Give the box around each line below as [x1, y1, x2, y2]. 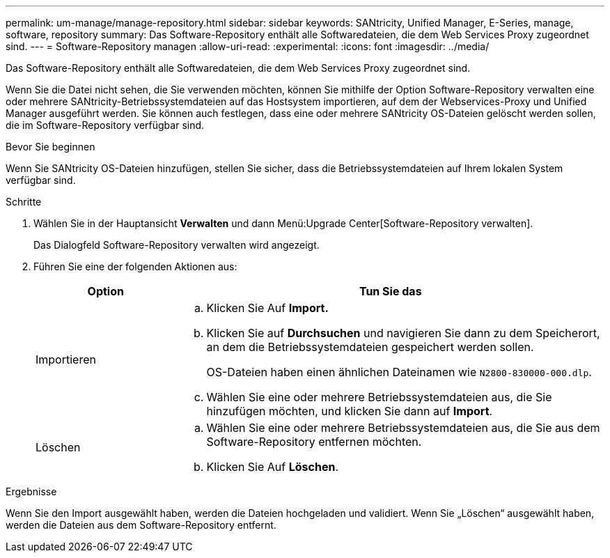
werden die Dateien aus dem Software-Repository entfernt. [6, 519, 276, 531]
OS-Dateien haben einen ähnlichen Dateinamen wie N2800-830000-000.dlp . [206, 365, 592, 379]
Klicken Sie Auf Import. [206, 301, 329, 315]
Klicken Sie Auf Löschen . [206, 460, 339, 474]
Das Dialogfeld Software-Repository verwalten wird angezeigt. [33, 239, 320, 251]
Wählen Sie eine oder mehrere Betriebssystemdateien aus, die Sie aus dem [206, 421, 600, 435]
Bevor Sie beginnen [6, 141, 95, 153]
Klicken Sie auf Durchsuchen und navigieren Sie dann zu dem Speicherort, [206, 326, 600, 340]
